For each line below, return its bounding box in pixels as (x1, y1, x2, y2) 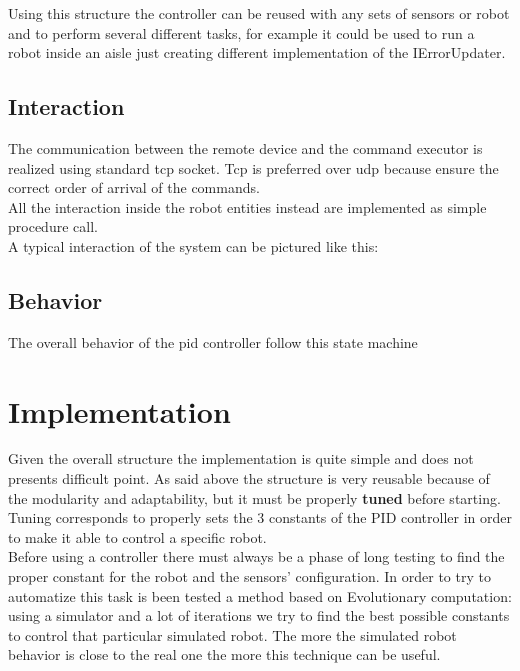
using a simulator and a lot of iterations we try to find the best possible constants (8, 605, 510, 626)
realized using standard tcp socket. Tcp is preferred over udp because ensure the (8, 157, 499, 178)
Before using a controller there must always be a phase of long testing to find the (8, 546, 505, 567)
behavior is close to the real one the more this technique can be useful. (8, 644, 441, 665)
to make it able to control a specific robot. (8, 526, 267, 547)
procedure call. (8, 216, 98, 237)
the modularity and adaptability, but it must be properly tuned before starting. (8, 487, 501, 508)
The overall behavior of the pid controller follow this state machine (8, 331, 418, 352)
